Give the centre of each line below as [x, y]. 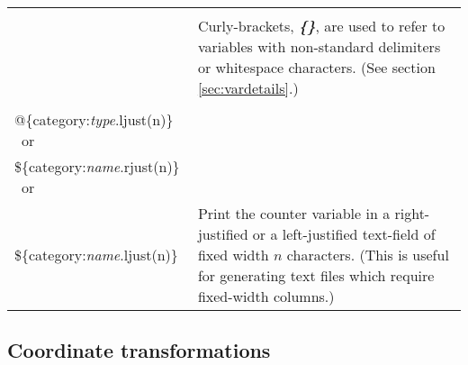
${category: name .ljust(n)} [96, 255]
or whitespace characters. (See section [316, 67]
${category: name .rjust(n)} [97, 166]
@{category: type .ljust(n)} [94, 119]
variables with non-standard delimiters [319, 46]
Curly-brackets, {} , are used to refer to [321, 26]
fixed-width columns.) [266, 296]
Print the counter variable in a [294, 213]
